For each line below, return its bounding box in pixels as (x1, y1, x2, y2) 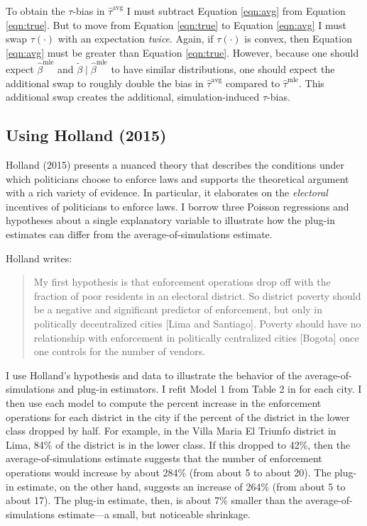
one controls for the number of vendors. (33, 344, 206, 359)
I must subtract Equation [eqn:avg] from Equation (126, 4, 346, 18)
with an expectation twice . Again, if (57, 31, 214, 46)
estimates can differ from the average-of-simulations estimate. (6, 227, 273, 242)
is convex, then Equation (244, 31, 352, 46)
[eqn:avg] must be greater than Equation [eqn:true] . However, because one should (6, 45, 359, 60)
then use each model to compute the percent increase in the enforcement (6, 395, 322, 410)
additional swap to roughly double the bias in (6, 75, 204, 90)
